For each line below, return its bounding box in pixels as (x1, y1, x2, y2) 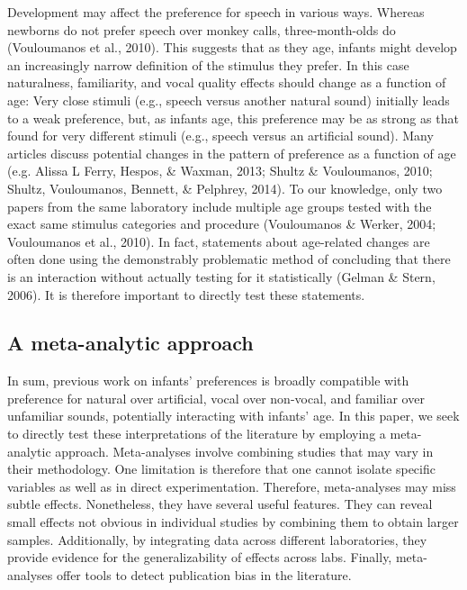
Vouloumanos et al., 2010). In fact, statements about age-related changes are (7, 231, 430, 250)
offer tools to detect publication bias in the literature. (56, 565, 352, 584)
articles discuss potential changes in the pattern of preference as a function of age (7, 143, 456, 162)
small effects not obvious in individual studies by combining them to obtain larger (7, 513, 459, 531)
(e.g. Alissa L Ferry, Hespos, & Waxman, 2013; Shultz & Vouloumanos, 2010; (7, 161, 433, 180)
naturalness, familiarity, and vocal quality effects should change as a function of (7, 73, 446, 92)
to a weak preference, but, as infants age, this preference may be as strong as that (7, 108, 459, 127)
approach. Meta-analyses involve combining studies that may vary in (55, 441, 434, 460)
